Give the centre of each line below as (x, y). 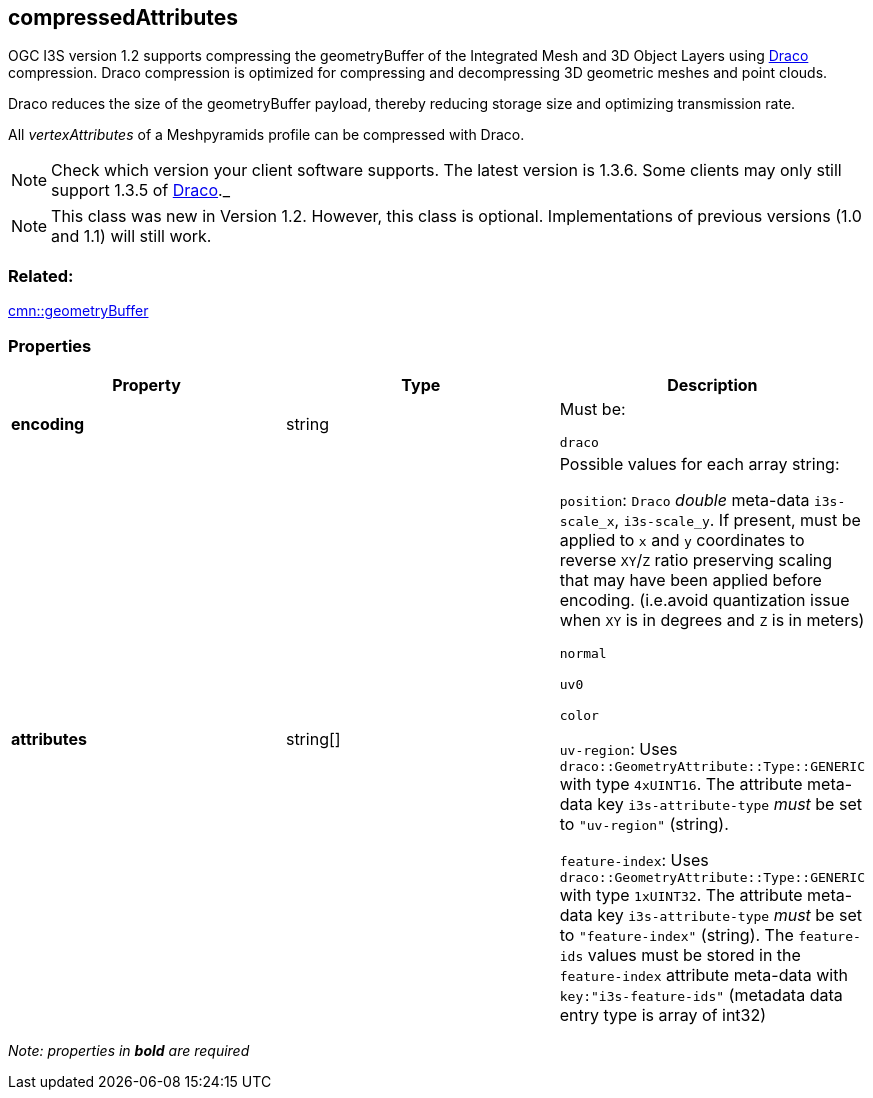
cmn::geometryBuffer (78, 311)
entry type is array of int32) (663, 1014)
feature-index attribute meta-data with (703, 974)
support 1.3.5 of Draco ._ (140, 190)
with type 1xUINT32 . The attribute (681, 894)
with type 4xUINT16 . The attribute (681, 783)
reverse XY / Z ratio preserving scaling (696, 559)
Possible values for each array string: (699, 463)
